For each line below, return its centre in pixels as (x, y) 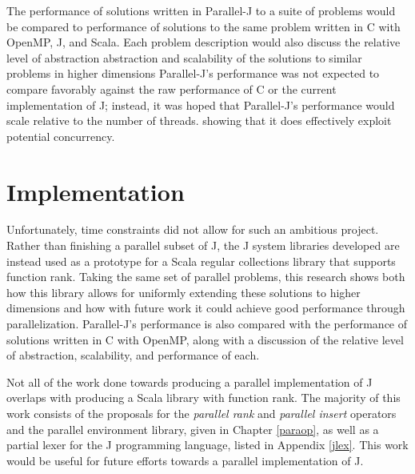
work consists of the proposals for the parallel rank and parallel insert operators (202, 413)
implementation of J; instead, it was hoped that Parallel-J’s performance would (201, 104)
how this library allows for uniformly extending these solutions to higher (184, 292)
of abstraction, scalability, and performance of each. (133, 355)
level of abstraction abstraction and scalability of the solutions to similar (184, 57)
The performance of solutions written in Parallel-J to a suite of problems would (201, 10)
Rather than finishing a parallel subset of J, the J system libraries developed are (203, 245)
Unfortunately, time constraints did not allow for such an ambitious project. (193, 229)
